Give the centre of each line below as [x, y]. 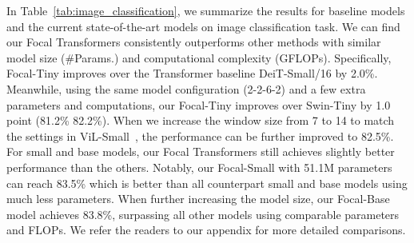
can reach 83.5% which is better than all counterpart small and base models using [207, 183]
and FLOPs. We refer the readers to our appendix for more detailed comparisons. [206, 230]
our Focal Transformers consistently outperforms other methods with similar [194, 42]
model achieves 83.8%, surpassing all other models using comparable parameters [203, 214]
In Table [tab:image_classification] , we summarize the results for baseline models [206, 10]
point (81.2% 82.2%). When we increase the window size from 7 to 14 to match [201, 120]
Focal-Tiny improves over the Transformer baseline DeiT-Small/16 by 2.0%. [192, 73]
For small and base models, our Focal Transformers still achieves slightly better [201, 151]
